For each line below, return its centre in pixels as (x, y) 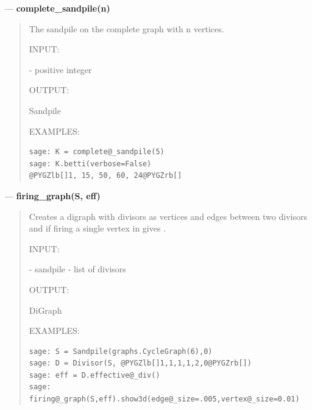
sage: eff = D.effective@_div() (94, 375)
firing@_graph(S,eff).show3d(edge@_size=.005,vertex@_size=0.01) (164, 399)
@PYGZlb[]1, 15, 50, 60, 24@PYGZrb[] (105, 176)
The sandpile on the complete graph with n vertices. (126, 28)
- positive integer (60, 69)
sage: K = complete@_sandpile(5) (97, 152)
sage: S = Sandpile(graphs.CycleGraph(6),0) (121, 351)
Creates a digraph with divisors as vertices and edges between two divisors (168, 216)
